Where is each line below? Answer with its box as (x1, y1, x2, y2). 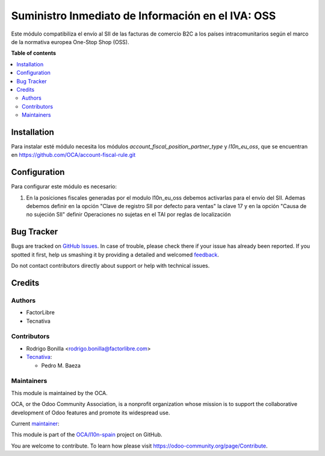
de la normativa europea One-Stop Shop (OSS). (11, 38, 129, 45)
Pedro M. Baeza (41, 362, 81, 369)
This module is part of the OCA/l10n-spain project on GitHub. (11, 431, 162, 439)
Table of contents (11, 49, 57, 57)
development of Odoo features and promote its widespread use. (11, 409, 170, 416)
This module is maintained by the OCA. (11, 389, 108, 396)
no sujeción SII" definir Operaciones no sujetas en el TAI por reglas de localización (26, 211, 231, 218)
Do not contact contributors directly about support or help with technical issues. (11, 262, 210, 270)
